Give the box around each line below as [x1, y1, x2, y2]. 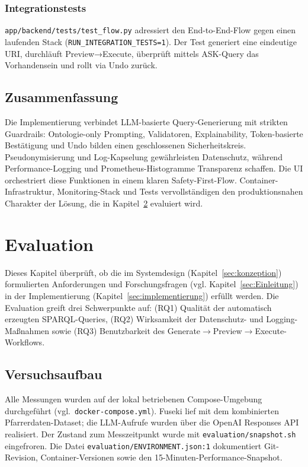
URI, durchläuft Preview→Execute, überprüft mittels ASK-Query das [5, 47, 259, 59]
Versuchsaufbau [5, 365, 102, 383]
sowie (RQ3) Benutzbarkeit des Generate [52, 324, 201, 336]
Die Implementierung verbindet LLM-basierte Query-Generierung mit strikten [5, 115, 288, 128]
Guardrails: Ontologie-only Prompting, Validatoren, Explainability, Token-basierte [5, 127, 303, 139]
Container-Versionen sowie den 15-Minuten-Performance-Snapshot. [40, 451, 283, 463]
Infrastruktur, [5, 185, 54, 198]
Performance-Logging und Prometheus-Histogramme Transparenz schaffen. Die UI [5, 162, 303, 174]
